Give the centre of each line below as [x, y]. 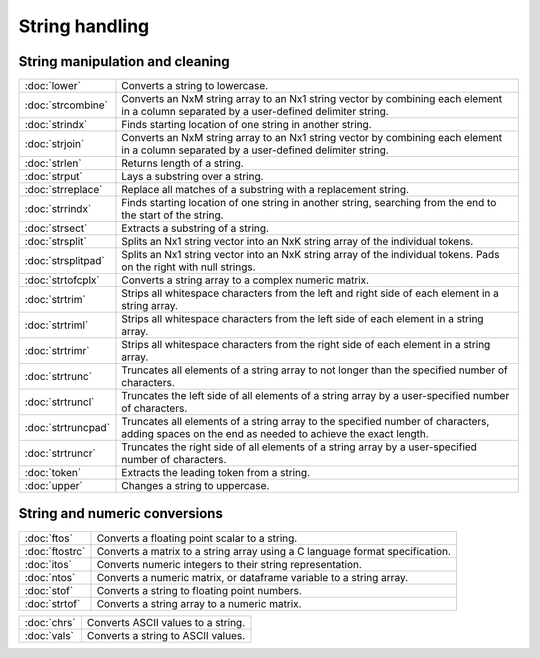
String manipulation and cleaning [124, 61]
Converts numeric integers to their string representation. [229, 564]
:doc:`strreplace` [63, 190]
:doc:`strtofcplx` [62, 280]
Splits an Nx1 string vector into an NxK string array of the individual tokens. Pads [310, 255]
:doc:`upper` [54, 486]
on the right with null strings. [188, 267]
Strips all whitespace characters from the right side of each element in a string [306, 345]
